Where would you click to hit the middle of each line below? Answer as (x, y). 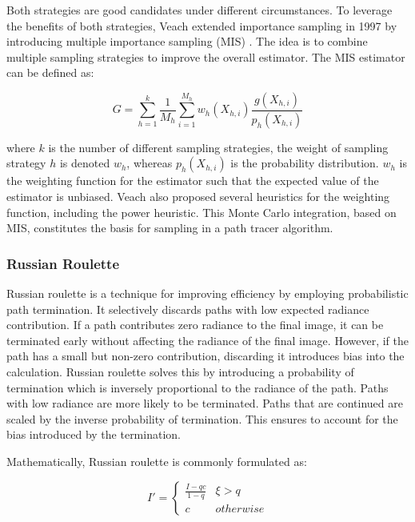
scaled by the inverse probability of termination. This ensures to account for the (202, 418)
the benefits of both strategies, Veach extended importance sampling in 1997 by (202, 25)
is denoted (85, 163)
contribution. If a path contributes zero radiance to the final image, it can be (195, 325)
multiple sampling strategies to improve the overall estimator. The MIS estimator (206, 56)
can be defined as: (50, 72)
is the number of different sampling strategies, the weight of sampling (218, 147)
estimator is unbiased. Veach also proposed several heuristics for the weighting (198, 197)
